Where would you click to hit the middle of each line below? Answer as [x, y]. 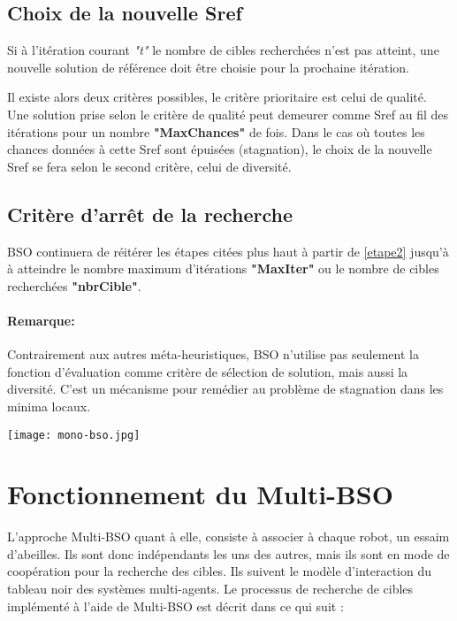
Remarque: [41, 320]
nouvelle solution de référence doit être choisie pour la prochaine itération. [209, 67]
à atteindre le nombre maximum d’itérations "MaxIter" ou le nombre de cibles [223, 268]
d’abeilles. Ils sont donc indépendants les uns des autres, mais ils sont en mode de [228, 553]
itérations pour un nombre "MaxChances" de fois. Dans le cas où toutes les [216, 131]
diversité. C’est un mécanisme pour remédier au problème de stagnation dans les [225, 389]
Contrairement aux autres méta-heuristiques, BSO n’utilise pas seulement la [213, 354]
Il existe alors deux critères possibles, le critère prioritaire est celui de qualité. [217, 97]
